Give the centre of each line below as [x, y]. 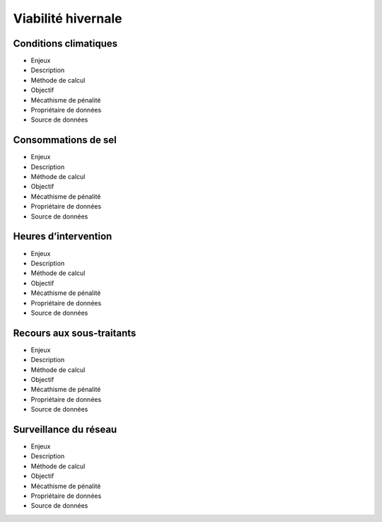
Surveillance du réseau [65, 429]
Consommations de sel [65, 140]
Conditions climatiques [65, 43]
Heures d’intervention [63, 237]
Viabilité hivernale [68, 18]
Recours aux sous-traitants [75, 333]
